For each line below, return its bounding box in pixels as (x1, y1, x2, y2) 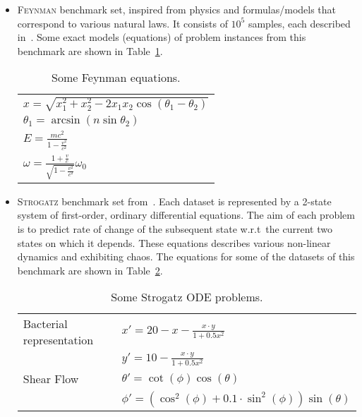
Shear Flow (23, 370, 79, 387)
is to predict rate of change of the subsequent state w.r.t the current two (17, 221, 332, 236)
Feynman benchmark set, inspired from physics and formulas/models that (17, 2, 337, 16)
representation (23, 332, 94, 349)
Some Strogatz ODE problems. (111, 289, 263, 306)
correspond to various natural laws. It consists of (17, 16, 228, 30)
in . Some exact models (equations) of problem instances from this (17, 30, 306, 44)
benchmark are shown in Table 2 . (17, 262, 163, 277)
